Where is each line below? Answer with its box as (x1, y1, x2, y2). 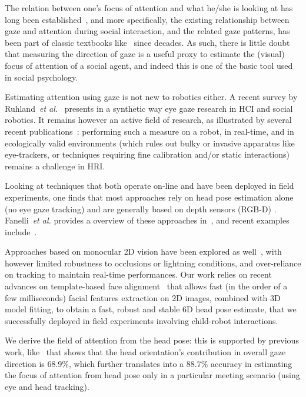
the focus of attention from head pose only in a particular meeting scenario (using (5, 369, 300, 381)
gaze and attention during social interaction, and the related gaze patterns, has (5, 25, 290, 37)
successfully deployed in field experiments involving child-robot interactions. (5, 314, 278, 326)
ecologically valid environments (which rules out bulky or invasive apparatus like (5, 136, 295, 149)
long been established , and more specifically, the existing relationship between (5, 13, 290, 25)
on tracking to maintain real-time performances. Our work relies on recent (5, 268, 272, 281)
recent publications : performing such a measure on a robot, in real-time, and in (5, 125, 294, 137)
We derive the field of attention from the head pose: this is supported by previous (5, 334, 299, 346)
